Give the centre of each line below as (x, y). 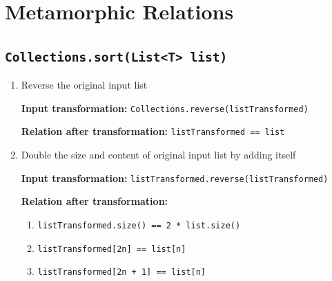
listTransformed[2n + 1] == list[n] (121, 272)
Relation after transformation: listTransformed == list (153, 131)
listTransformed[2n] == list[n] (112, 249)
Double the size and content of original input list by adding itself (158, 155)
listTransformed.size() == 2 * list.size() (139, 225)
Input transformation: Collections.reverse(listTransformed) (165, 108)
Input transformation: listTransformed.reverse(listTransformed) (175, 178)
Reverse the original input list (84, 85)
